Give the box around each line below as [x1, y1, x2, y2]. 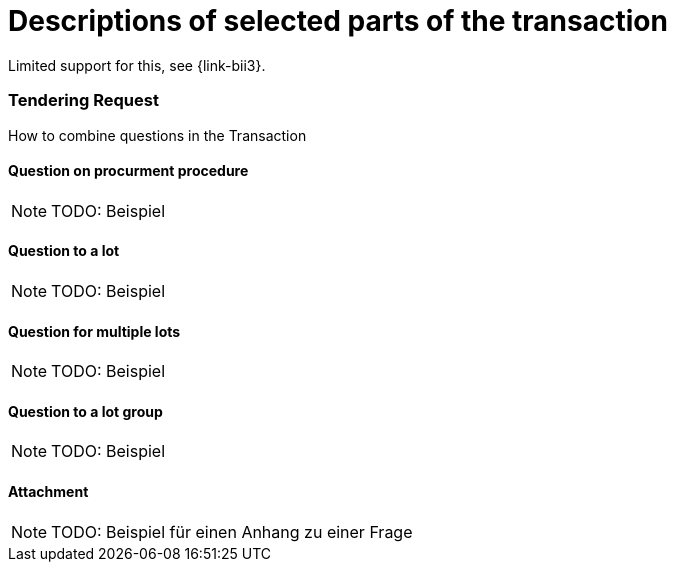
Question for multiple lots [8, 322, 181, 340]
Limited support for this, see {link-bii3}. [8, 56, 266, 74]
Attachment [8, 482, 89, 500]
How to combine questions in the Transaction [8, 126, 307, 144]
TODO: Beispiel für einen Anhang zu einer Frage [51, 521, 413, 542]
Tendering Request [8, 90, 159, 111]
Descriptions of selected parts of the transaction [8, 4, 668, 38]
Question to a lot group [8, 402, 163, 420]
